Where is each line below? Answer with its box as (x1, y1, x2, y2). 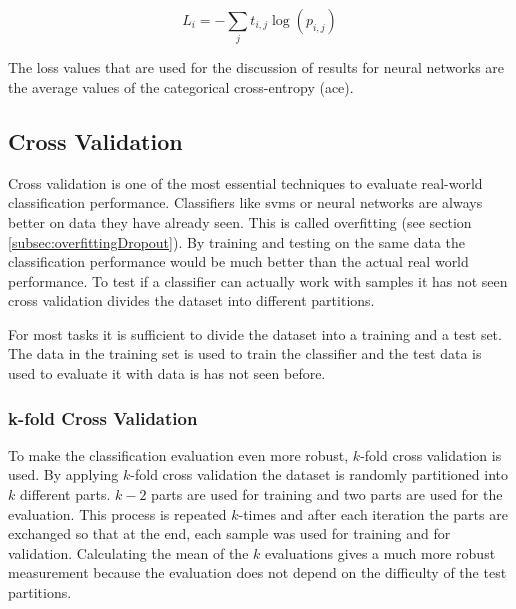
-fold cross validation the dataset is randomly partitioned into (130, 464, 508, 485)
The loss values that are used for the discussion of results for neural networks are (8, 57, 505, 78)
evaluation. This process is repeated (8, 503, 227, 524)
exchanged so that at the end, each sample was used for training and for (8, 523, 451, 544)
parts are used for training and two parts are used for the (151, 484, 503, 505)
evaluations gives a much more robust (264, 542, 496, 563)
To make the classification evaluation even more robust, (8, 444, 349, 465)
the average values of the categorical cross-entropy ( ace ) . (8, 76, 354, 97)
